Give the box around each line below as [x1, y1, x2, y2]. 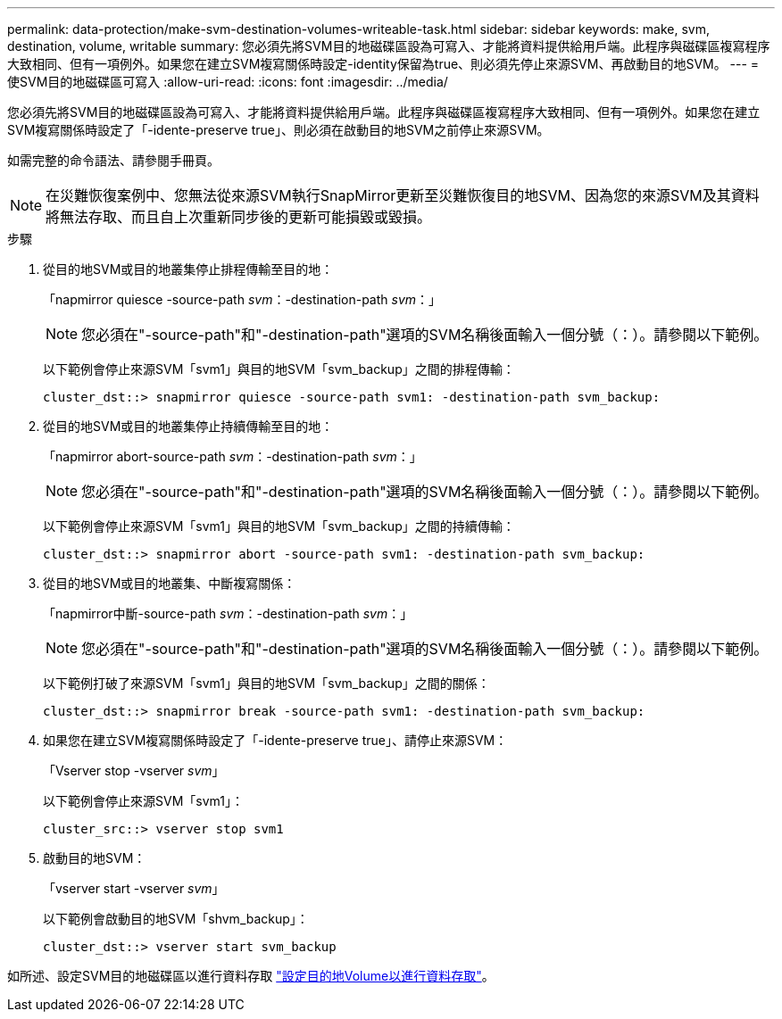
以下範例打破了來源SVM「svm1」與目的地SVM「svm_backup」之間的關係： [43, 675, 490, 691]
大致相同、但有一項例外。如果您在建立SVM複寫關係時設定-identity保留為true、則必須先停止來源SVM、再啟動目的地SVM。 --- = [7, 56, 760, 71]
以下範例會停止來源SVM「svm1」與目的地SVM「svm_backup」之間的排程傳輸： [43, 361, 515, 377]
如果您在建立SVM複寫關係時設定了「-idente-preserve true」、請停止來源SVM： [43, 733, 508, 748]
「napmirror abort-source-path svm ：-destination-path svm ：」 [43, 449, 422, 464]
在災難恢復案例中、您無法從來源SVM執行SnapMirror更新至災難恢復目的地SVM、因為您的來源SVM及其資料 [46, 186, 760, 204]
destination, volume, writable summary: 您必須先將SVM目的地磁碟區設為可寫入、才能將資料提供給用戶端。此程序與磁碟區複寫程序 [7, 38, 770, 54]
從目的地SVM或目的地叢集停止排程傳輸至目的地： [43, 261, 334, 277]
